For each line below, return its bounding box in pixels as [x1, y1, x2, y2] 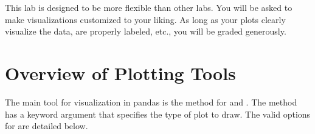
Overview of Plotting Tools [5, 60, 236, 85]
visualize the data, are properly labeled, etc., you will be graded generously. [5, 25, 286, 38]
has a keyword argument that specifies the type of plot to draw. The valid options [5, 107, 311, 120]
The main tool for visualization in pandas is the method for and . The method [5, 95, 297, 108]
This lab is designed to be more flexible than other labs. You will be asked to [5, 1, 292, 13]
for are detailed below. [5, 119, 88, 132]
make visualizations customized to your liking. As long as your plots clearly [5, 13, 286, 25]
